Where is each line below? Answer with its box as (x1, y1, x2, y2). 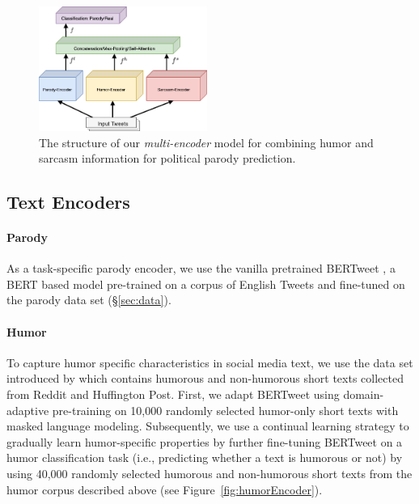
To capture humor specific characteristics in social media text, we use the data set (6, 354, 413, 371)
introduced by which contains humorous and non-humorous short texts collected (6, 370, 404, 387)
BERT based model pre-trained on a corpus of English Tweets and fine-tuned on (6, 275, 405, 292)
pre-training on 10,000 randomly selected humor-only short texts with (52, 401, 399, 418)
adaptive (6, 401, 49, 418)
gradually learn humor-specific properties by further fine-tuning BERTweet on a (6, 433, 403, 450)
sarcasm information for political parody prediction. (39, 150, 296, 167)
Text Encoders (6, 189, 130, 214)
